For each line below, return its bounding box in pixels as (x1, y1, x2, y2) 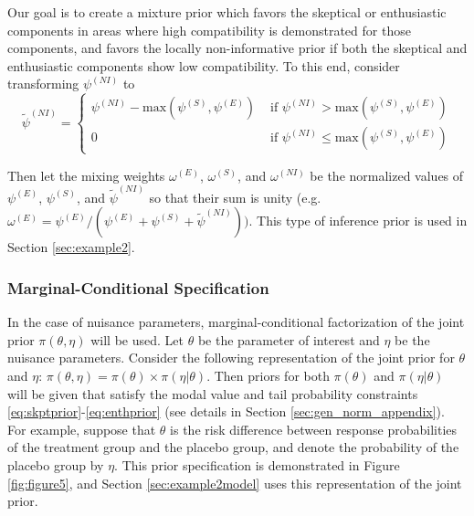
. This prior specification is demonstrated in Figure (114, 455, 400, 474)
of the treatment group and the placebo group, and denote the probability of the (7, 437, 459, 457)
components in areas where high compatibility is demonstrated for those (7, 20, 411, 39)
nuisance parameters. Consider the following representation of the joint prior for (7, 348, 455, 367)
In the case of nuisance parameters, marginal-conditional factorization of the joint (7, 312, 465, 332)
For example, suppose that (7, 419, 156, 438)
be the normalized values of (310, 165, 464, 184)
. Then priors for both (206, 365, 330, 384)
